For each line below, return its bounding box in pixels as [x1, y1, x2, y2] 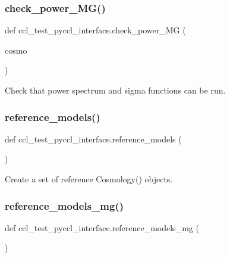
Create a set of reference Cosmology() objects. [5, 173, 173, 185]
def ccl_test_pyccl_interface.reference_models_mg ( [5, 221, 199, 234]
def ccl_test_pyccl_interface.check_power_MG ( [5, 24, 186, 36]
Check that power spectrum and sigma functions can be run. [5, 84, 226, 96]
